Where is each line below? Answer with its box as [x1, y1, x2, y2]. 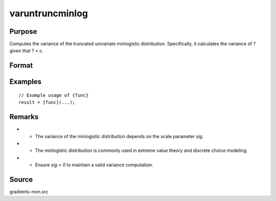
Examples [9, 77, 42, 86]
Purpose [9, 27, 37, 36]
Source [9, 175, 33, 184]
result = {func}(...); [18, 100, 76, 105]
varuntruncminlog [9, 8, 88, 19]
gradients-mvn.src [9, 189, 49, 195]
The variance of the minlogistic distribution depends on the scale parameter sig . [35, 133, 204, 139]
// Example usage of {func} [18, 92, 89, 98]
